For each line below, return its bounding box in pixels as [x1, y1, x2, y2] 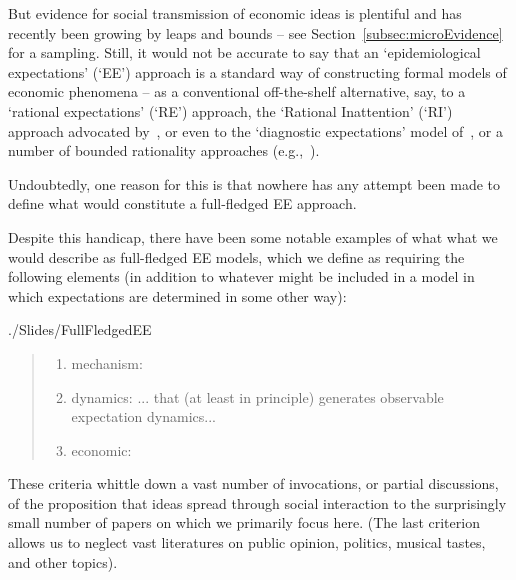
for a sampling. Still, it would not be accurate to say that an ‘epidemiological [8, 42, 481, 63]
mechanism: [71, 352, 143, 373]
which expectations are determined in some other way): [8, 285, 347, 306]
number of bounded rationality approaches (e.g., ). [8, 140, 320, 161]
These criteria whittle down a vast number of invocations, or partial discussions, [8, 473, 499, 494]
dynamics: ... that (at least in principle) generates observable [71, 386, 444, 407]
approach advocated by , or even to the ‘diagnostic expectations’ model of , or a [8, 120, 503, 141]
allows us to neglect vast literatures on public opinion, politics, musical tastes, [8, 532, 486, 553]
